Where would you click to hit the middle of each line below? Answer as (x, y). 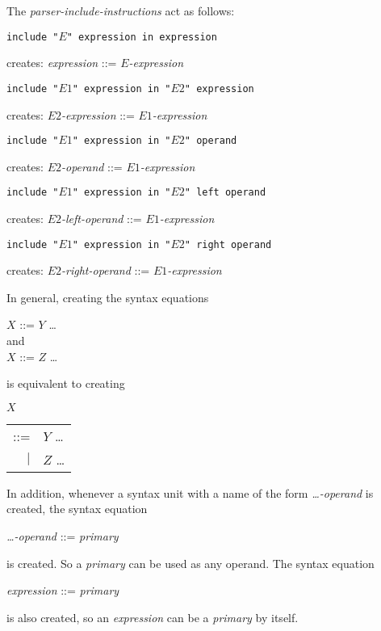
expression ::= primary (63, 590)
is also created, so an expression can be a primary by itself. (153, 617)
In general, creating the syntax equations (108, 297)
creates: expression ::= (62, 63)
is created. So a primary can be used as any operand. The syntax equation (190, 563)
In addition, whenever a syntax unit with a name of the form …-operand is (190, 492)
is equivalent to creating (66, 383)
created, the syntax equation (77, 509)
